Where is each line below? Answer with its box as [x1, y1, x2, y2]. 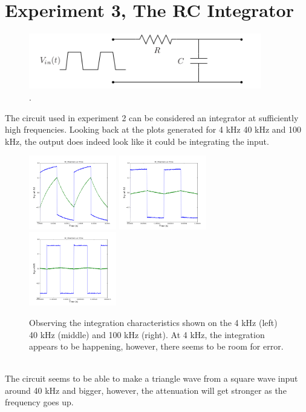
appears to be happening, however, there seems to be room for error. [29, 340, 284, 353]
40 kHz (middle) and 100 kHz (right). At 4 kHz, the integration [29, 328, 265, 341]
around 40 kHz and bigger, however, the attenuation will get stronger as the [5, 384, 287, 396]
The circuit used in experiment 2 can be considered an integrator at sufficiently [5, 111, 299, 124]
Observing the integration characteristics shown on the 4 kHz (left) [29, 316, 278, 328]
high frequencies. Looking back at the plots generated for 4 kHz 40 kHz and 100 [5, 123, 302, 136]
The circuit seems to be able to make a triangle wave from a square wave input [5, 372, 298, 385]
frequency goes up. [5, 396, 74, 408]
